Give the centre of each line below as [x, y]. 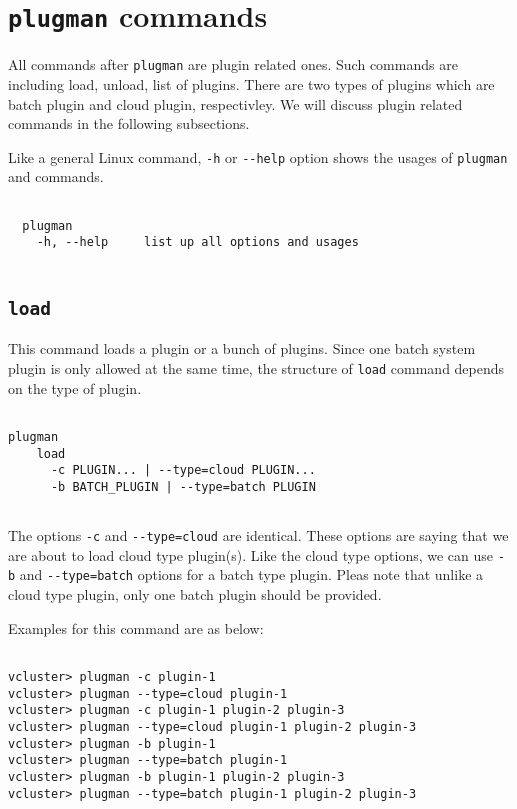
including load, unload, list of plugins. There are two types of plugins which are [251, 83]
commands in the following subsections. [129, 123]
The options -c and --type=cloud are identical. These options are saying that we [258, 535]
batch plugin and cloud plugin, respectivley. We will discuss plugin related [235, 103]
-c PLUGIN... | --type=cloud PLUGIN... [183, 470]
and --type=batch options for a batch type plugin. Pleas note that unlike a [251, 574]
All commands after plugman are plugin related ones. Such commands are [233, 64]
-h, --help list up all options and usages [197, 242]
